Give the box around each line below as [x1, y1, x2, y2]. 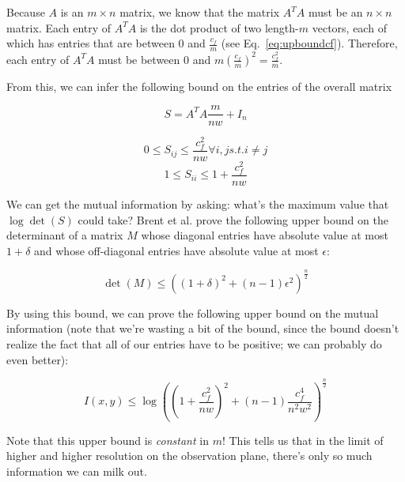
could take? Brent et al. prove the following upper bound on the [78, 211, 388, 228]
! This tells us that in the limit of [221, 431, 384, 448]
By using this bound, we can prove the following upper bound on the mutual [6, 304, 379, 321]
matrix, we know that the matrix [119, 4, 280, 20]
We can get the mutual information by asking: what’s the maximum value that [6, 196, 389, 213]
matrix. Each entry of [6, 19, 112, 36]
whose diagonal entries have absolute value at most [141, 227, 388, 243]
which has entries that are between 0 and [6, 35, 206, 51]
